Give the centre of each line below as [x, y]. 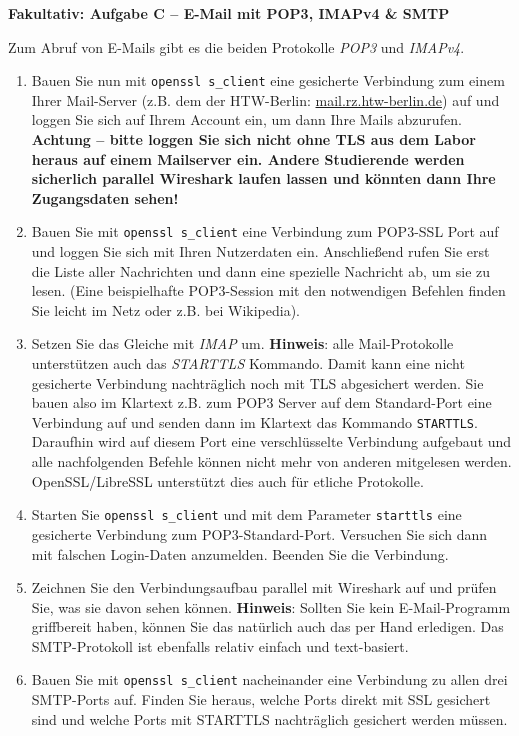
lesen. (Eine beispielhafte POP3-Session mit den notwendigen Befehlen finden [268, 290]
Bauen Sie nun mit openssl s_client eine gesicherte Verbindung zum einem [268, 80]
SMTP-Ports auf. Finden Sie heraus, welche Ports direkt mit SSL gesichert [261, 699]
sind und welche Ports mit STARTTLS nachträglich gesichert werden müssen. [269, 718]
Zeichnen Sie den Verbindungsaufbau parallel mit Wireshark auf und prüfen [264, 587]
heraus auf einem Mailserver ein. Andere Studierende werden [248, 158]
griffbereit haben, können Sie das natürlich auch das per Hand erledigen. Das [267, 626]
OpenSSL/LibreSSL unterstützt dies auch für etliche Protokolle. [227, 480]
